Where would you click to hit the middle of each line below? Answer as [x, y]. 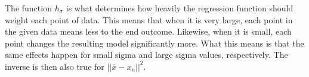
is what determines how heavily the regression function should [180, 8]
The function [28, 8]
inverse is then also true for [55, 66]
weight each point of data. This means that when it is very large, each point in [149, 19]
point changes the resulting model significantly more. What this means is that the [154, 43]
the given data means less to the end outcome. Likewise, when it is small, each [148, 31]
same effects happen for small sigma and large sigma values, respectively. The [146, 55]
